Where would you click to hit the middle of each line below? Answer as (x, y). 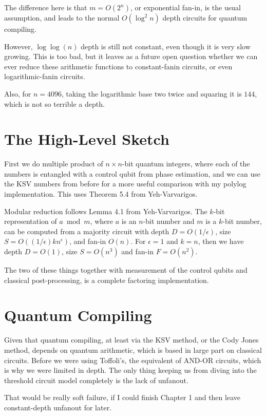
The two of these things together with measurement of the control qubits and (126, 270)
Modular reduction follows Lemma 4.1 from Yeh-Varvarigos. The (106, 211)
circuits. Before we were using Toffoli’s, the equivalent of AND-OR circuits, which (133, 360)
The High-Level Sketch (87, 139)
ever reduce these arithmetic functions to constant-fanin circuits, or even (118, 66)
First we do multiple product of (54, 164)
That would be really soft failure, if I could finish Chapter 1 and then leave (122, 397)
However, (18, 46)
